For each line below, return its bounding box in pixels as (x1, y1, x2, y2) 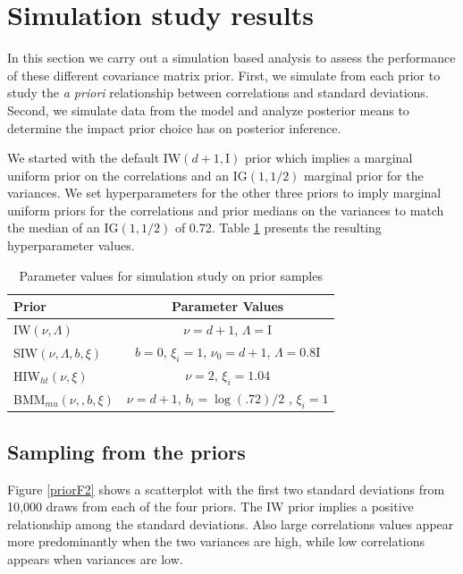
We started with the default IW (7, 148, 181, 167)
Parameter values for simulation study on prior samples (19, 266, 323, 284)
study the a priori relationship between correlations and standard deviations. (7, 83, 429, 102)
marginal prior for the (304, 165, 424, 184)
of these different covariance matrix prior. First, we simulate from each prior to (7, 65, 441, 84)
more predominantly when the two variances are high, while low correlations (7, 532, 425, 551)
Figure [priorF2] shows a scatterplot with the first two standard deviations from (7, 479, 445, 498)
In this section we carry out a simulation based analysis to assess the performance (7, 48, 456, 67)
